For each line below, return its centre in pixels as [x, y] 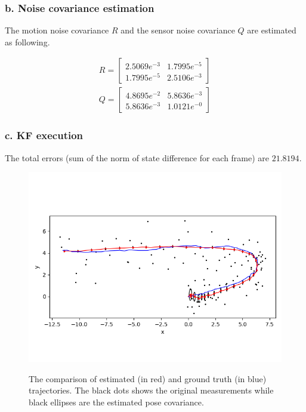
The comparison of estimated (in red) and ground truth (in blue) [148, 378]
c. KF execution [44, 135]
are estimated [272, 30]
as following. [27, 41]
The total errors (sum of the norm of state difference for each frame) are [137, 157]
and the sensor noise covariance [178, 30]
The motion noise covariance [57, 30]
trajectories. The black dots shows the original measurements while [151, 390]
